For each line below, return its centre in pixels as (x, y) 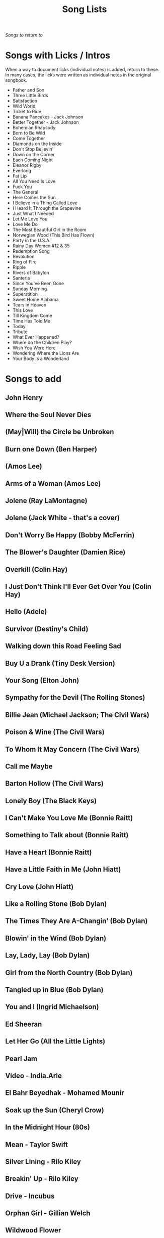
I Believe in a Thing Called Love (45, 203)
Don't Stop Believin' (33, 149)
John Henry (24, 398)
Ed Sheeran (24, 1024)
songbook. (16, 80)
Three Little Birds (30, 96)
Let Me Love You (30, 219)
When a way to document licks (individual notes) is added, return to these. (82, 70)
